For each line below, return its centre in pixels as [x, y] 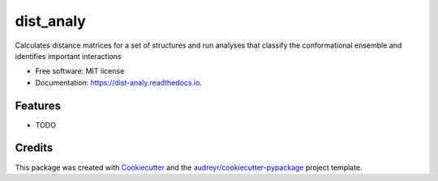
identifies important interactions [68, 56]
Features [38, 105]
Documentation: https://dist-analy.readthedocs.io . [119, 82]
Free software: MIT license [80, 71]
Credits [34, 148]
